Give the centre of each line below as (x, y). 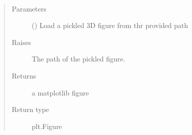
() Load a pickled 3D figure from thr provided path (110, 25)
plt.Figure (47, 126)
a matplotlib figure (60, 92)
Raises (21, 42)
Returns (24, 75)
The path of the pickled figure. (78, 59)
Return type (30, 109)
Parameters (29, 8)
